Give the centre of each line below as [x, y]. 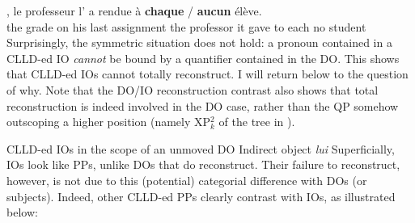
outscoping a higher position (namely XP [109, 122]
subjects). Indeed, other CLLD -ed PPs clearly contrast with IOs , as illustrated [201, 196]
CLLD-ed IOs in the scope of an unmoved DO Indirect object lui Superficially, [201, 148]
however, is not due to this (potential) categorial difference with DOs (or [187, 180]
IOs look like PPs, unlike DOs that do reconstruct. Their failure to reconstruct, [203, 164]
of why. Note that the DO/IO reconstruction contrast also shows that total [193, 89]
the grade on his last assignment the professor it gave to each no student [186, 26]
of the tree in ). [257, 122]
